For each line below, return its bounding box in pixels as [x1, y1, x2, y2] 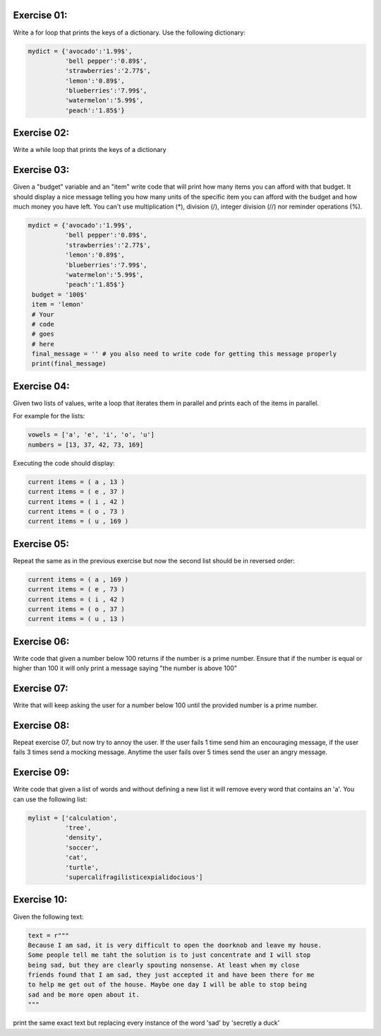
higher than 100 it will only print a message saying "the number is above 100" [13, 664, 238, 673]
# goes [32, 330, 54, 339]
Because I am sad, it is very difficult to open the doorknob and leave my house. [28, 941, 322, 949]
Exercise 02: [13, 127, 70, 139]
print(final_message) [32, 360, 107, 367]
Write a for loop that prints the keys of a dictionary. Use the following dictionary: [13, 28, 246, 37]
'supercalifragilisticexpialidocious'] [64, 873, 203, 881]
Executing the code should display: [13, 459, 116, 467]
